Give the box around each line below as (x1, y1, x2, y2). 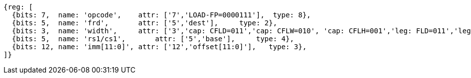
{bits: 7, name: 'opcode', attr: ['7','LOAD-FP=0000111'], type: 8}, (11, 11, 311, 19)
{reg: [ (3, 3, 33, 11)
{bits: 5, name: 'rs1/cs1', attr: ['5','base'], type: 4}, (11, 35, 294, 43)
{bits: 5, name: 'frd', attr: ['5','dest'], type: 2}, (11, 19, 277, 27)
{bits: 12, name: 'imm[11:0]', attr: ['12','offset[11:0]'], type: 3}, (11, 43, 307, 51)
